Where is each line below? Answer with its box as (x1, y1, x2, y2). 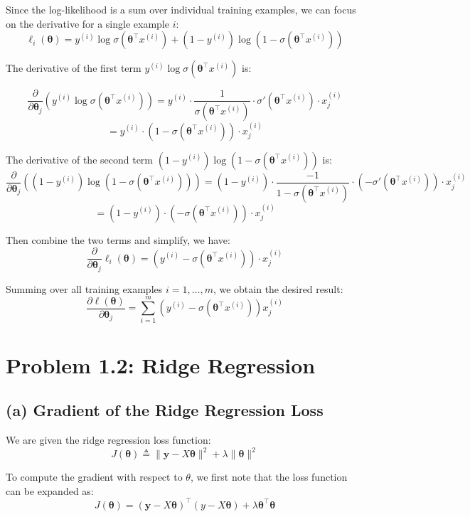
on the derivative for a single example (6, 16, 169, 31)
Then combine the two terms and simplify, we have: (6, 232, 230, 247)
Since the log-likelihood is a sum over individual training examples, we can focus (6, 2, 356, 16)
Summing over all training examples (6, 281, 163, 296)
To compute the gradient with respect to (6, 469, 183, 484)
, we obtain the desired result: (213, 281, 343, 296)
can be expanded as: (6, 483, 94, 498)
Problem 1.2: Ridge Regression (6, 350, 316, 379)
